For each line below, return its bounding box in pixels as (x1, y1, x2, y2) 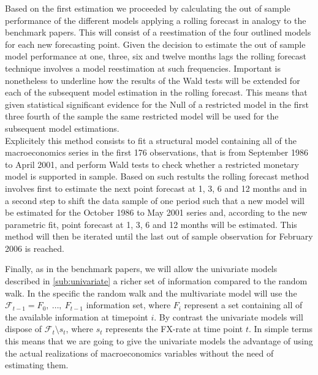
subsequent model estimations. (5, 121, 119, 134)
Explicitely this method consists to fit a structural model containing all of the (5, 134, 297, 146)
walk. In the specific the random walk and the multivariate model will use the (5, 286, 297, 299)
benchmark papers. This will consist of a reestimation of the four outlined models (5, 26, 311, 39)
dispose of (5, 322, 42, 335)
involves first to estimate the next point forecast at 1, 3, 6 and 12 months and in (5, 181, 307, 194)
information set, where (86, 298, 171, 311)
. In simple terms (249, 322, 313, 335)
